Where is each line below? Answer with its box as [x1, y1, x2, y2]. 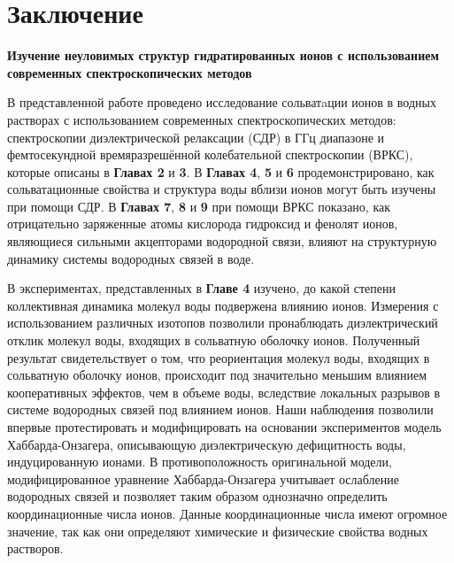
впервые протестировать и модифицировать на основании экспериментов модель [7, 418, 442, 436]
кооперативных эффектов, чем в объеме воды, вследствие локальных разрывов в [7, 382, 441, 401]
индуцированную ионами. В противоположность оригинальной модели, [7, 452, 392, 471]
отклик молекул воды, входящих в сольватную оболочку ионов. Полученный [7, 331, 420, 350]
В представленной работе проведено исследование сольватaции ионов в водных [7, 93, 436, 112]
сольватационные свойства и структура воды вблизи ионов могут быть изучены [7, 180, 436, 198]
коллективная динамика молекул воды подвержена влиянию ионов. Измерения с [7, 296, 439, 314]
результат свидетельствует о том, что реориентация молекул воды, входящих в [7, 348, 430, 366]
